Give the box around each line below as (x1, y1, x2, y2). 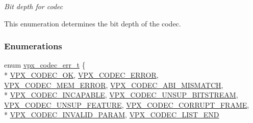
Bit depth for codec (4, 1, 63, 11)
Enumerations (4, 40, 62, 52)
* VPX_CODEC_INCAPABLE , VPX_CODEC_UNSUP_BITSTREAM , (4, 89, 238, 100)
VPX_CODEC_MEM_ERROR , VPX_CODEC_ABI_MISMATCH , (4, 79, 223, 90)
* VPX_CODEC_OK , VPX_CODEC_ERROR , (4, 70, 159, 80)
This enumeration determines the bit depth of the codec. (4, 18, 181, 28)
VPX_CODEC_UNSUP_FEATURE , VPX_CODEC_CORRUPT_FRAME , (4, 99, 249, 110)
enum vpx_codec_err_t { (4, 59, 86, 70)
